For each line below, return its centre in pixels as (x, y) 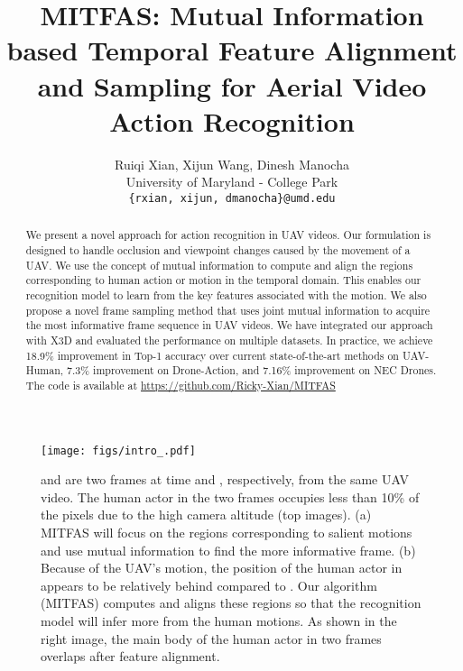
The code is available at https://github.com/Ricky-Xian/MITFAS (181, 385)
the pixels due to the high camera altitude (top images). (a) (206, 515)
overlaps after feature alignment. (130, 656)
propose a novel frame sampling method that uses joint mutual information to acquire (228, 310)
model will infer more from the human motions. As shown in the (219, 620)
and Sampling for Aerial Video (232, 85)
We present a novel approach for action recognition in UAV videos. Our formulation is (228, 235)
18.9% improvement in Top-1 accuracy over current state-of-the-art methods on (212, 355)
